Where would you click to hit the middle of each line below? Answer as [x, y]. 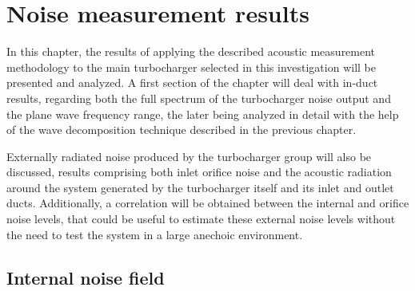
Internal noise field [86, 277]
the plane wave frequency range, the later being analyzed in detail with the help [203, 114]
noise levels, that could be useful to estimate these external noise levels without [201, 219]
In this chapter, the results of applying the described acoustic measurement [191, 51]
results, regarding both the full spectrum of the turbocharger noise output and [199, 98]
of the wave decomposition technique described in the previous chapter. [182, 130]
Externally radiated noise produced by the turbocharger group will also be [189, 156]
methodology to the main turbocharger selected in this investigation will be [191, 67]
